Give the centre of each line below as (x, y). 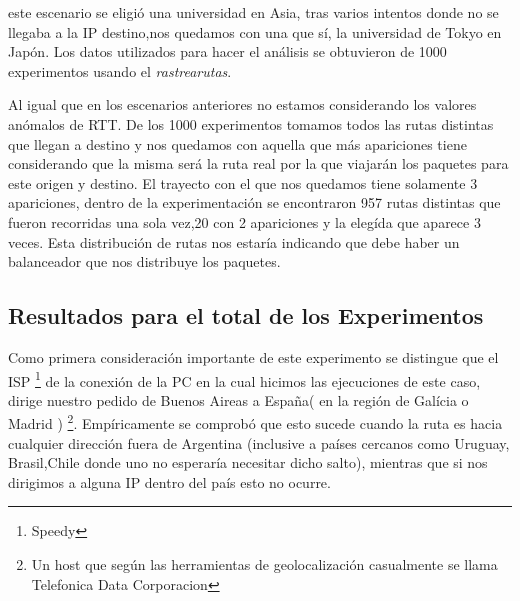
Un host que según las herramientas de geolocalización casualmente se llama (264, 563)
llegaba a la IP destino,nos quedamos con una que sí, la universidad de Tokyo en (255, 31)
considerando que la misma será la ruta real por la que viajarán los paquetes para (258, 163)
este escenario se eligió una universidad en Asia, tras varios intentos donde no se (253, 12)
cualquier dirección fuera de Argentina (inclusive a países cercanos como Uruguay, (259, 442)
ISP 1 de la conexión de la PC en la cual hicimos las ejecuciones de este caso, (244, 379)
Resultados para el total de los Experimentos (246, 315)
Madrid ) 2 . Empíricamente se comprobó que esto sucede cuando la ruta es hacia (255, 422)
